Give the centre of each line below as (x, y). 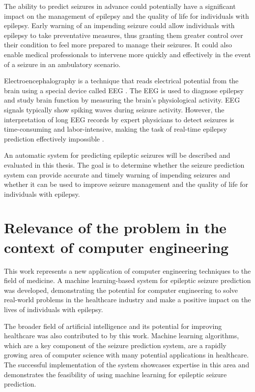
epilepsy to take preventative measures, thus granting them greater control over (124, 35)
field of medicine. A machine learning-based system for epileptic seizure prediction (127, 280)
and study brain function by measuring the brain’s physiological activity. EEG (122, 100)
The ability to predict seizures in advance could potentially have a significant (120, 6)
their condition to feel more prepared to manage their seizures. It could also (118, 45)
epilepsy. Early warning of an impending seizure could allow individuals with (119, 25)
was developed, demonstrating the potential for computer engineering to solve (121, 290)
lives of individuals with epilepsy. (54, 309)
